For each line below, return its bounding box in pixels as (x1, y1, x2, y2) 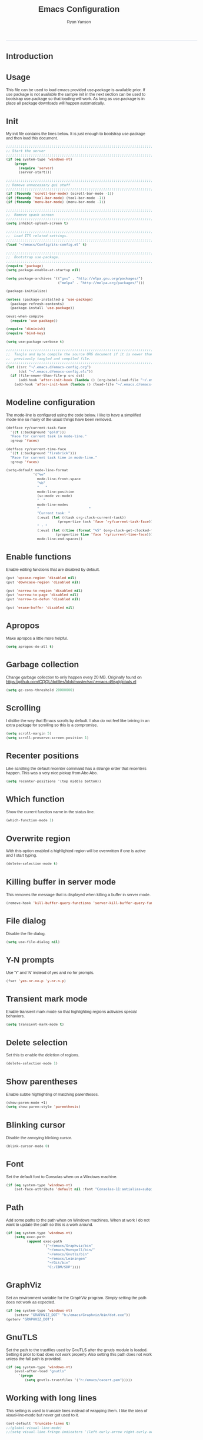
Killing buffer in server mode (6, 877, 117, 887)
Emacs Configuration (38, 4, 120, 14)
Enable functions (6, 552, 72, 562)
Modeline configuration (6, 397, 95, 407)
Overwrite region (6, 833, 71, 843)
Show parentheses (6, 1076, 78, 1086)
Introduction (6, 51, 54, 61)
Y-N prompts (6, 955, 55, 965)
